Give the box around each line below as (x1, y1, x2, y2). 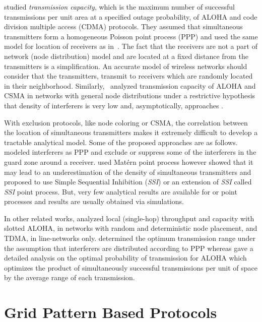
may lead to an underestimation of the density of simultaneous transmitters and (4, 166, 251, 177)
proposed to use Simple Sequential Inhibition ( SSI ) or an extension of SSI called (4, 176, 252, 187)
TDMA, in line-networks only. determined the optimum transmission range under (4, 233, 255, 243)
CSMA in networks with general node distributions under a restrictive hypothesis (4, 90, 255, 101)
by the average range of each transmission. (4, 272, 135, 283)
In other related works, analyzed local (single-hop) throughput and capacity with (4, 213, 254, 223)
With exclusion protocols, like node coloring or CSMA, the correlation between (4, 117, 248, 127)
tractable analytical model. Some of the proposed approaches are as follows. (4, 137, 238, 147)
